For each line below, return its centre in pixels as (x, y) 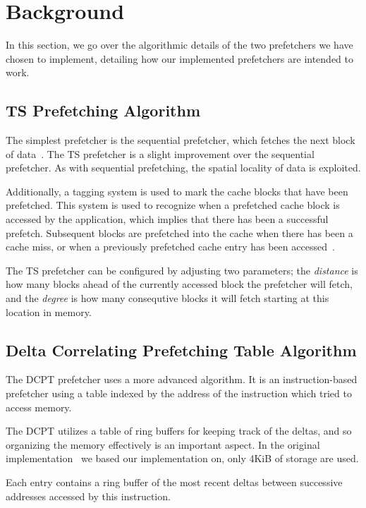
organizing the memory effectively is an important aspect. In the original (163, 444)
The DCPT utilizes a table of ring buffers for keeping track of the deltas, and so (179, 431)
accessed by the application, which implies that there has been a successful (167, 219)
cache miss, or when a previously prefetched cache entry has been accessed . (170, 247)
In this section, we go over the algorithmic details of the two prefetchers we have (179, 45)
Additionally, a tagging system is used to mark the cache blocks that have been (177, 191)
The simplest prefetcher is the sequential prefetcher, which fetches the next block (181, 140)
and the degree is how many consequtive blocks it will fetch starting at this (167, 298)
